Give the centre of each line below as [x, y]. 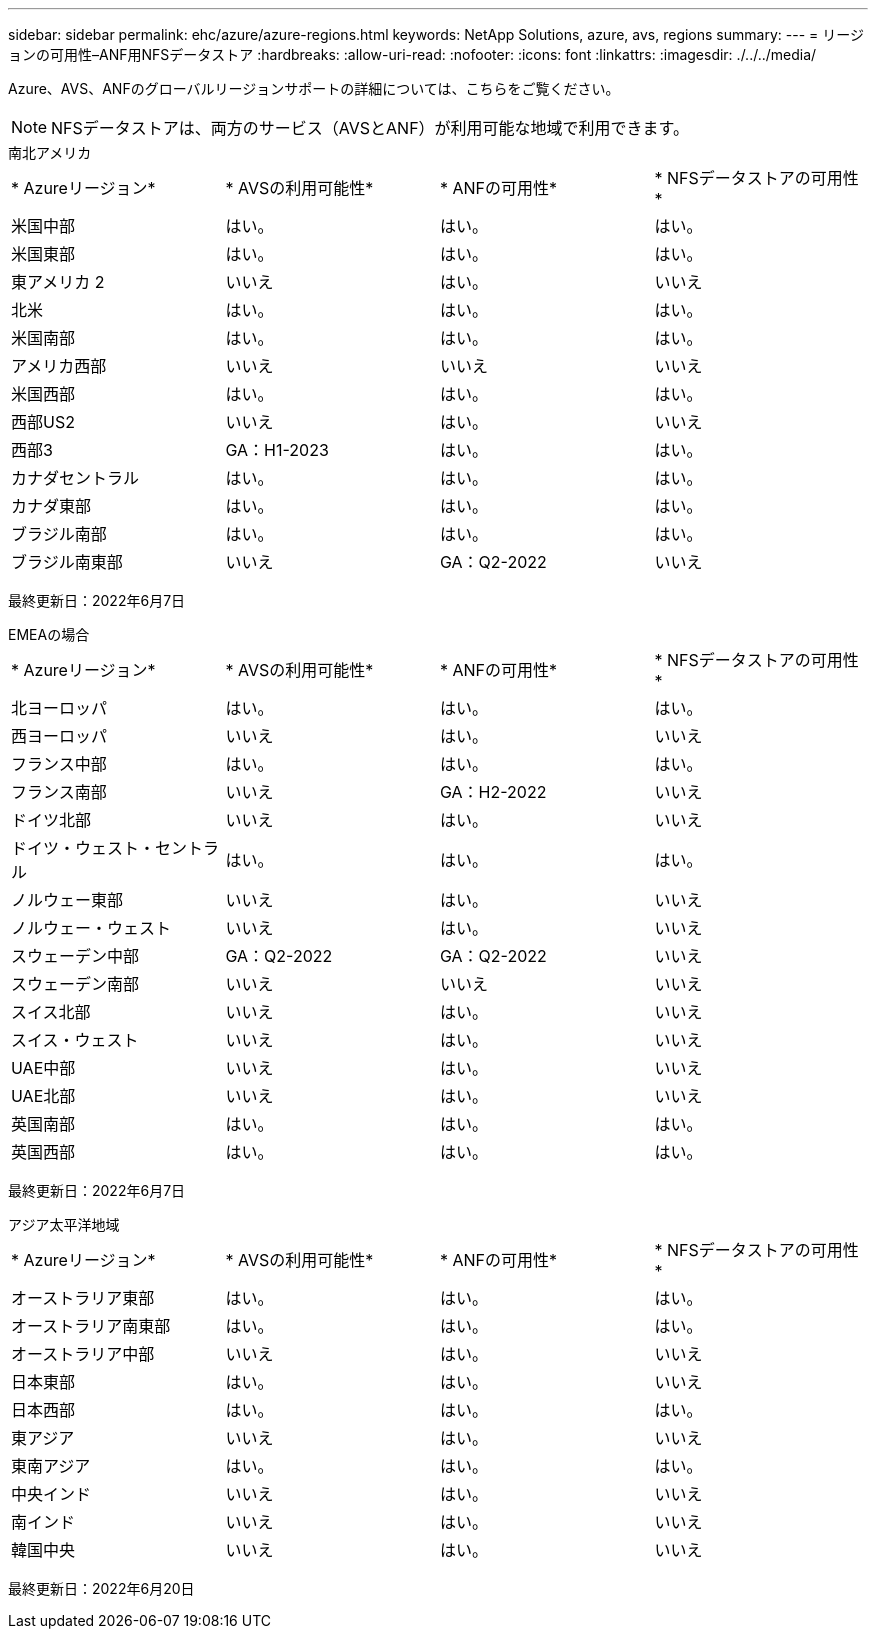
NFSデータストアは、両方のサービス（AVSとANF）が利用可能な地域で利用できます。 [370, 128]
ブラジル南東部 [67, 562]
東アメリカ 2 [58, 282]
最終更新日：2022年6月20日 [101, 1588]
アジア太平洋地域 [64, 1224]
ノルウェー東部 [67, 900]
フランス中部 [59, 764]
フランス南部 [59, 792]
